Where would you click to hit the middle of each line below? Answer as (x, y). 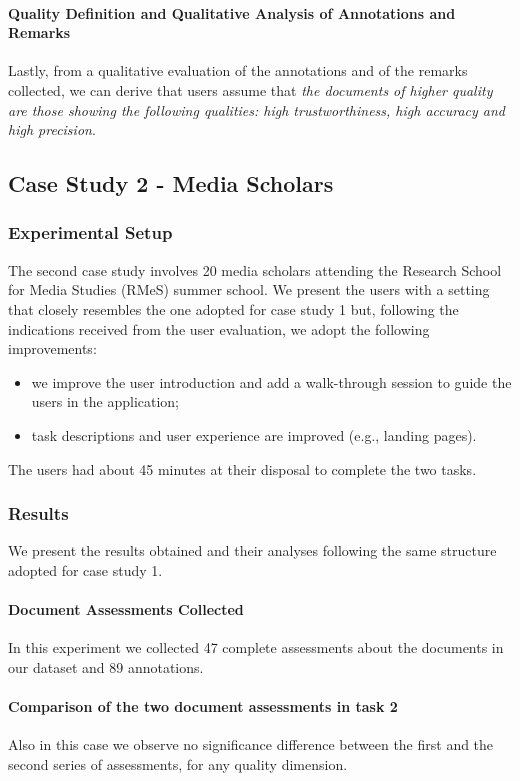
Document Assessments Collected (126, 609)
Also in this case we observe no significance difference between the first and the (251, 744)
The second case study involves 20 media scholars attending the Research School (255, 269)
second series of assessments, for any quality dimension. (178, 763)
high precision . (52, 129)
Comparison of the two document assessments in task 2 (203, 706)
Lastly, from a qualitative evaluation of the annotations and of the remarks (238, 70)
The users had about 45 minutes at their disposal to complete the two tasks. (242, 468)
